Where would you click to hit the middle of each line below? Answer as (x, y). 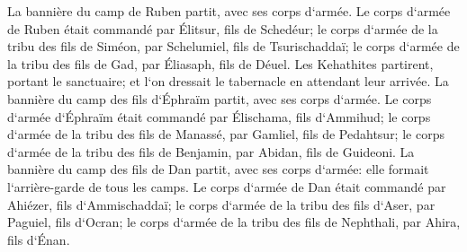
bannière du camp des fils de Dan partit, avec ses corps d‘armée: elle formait (218, 169)
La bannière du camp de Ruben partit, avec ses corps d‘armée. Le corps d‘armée (229, 11)
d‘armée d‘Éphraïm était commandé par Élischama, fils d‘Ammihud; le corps (219, 116)
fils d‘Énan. (39, 239)
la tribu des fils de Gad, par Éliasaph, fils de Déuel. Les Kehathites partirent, (220, 63)
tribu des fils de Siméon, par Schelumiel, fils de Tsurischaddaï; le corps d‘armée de (233, 46)
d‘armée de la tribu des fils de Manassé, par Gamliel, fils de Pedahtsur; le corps (226, 134)
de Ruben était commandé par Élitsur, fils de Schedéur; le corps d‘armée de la (223, 28)
